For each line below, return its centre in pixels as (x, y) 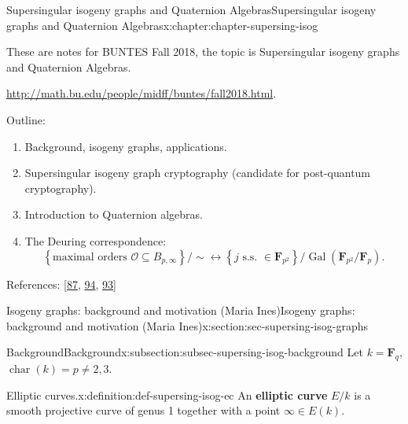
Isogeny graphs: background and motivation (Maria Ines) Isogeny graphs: (181, 310)
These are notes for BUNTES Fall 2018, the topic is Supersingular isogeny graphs (203, 52)
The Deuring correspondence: (96, 240)
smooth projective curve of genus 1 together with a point (143, 410)
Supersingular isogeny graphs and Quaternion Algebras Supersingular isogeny (191, 9)
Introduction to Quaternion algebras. (114, 214)
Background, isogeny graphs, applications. (126, 146)
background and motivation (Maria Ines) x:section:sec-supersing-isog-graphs (187, 325)
